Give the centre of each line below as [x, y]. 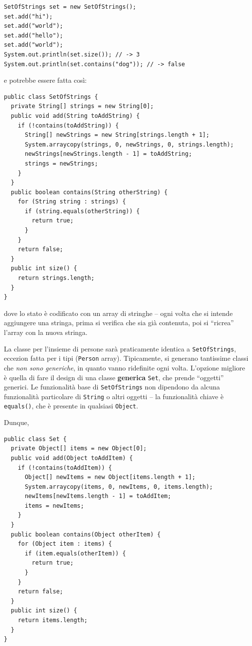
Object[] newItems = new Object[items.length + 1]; [110, 477]
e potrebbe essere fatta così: [45, 80]
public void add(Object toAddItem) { [72, 458]
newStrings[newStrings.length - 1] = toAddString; [108, 154]
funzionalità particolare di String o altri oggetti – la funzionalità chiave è [114, 396]
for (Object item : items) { [65, 544]
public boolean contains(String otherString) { [89, 192]
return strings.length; [56, 278]
